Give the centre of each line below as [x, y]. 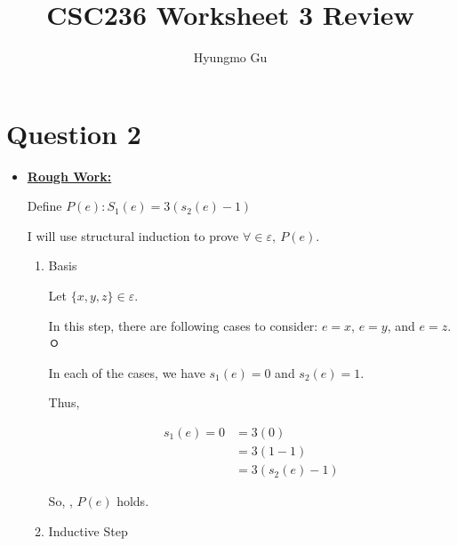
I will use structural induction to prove [133, 235]
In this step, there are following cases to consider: [183, 325]
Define [44, 206]
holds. [133, 501]
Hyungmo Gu [230, 57]
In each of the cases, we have [127, 372]
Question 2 [74, 133]
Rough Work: [69, 176]
